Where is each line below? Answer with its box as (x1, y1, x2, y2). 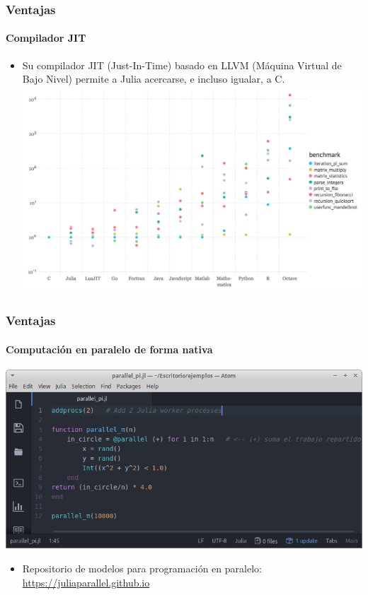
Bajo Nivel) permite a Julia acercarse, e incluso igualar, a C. (22, 71, 285, 86)
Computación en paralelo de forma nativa (6, 341, 213, 356)
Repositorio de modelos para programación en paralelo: (22, 561, 262, 576)
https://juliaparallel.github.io (22, 575, 150, 589)
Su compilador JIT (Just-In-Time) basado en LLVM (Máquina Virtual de (22, 57, 342, 72)
